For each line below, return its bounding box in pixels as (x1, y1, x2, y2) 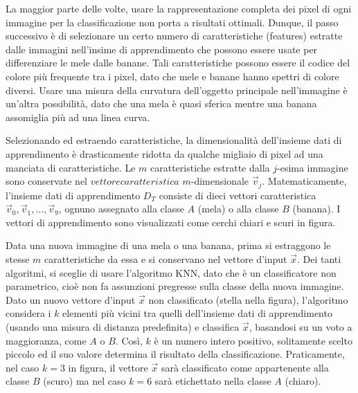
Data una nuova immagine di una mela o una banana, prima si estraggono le (6, 238, 331, 253)
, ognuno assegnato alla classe (58, 201, 184, 216)
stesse (6, 251, 30, 266)
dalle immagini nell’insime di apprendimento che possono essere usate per (6, 42, 318, 56)
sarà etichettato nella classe (154, 374, 271, 388)
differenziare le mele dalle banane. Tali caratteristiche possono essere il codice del (6, 55, 350, 70)
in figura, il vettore (68, 360, 148, 374)
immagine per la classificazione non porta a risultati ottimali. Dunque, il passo (6, 15, 339, 29)
